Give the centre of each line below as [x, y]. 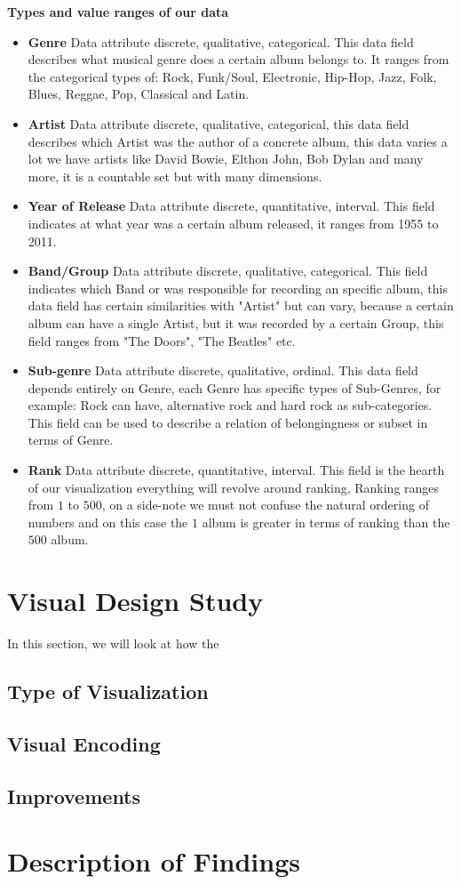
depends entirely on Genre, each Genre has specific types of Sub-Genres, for [234, 387]
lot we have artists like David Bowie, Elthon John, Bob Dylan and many [226, 159]
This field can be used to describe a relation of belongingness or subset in [228, 422]
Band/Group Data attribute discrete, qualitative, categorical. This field [228, 271]
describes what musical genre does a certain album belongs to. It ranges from [238, 59]
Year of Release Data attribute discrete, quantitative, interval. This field [231, 206]
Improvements [74, 796]
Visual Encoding [84, 743]
